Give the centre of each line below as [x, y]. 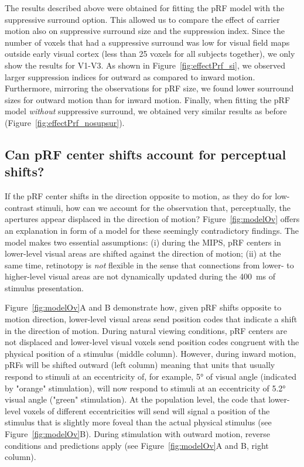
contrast [19, 207]
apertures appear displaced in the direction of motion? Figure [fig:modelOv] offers [152, 219]
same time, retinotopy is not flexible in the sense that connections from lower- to [149, 265]
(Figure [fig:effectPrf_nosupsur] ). [65, 122]
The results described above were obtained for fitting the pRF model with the [145, 8]
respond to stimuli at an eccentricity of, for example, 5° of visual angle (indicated [151, 376]
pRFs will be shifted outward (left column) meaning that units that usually [140, 365]
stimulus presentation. [44, 287]
